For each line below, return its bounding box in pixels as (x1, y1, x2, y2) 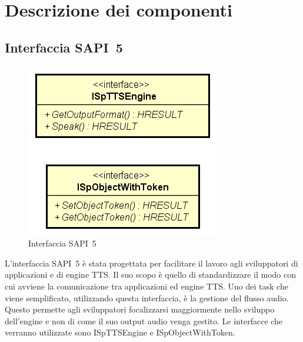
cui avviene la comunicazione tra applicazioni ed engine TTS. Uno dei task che (5, 279, 288, 292)
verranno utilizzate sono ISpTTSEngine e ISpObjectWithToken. (5, 326, 235, 338)
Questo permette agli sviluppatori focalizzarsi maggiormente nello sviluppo (5, 303, 275, 315)
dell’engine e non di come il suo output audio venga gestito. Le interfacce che (5, 314, 283, 327)
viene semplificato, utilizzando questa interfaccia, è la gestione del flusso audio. (5, 291, 289, 304)
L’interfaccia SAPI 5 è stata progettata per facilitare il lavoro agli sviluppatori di (5, 256, 298, 269)
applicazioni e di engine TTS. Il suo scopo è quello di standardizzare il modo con (5, 268, 296, 281)
